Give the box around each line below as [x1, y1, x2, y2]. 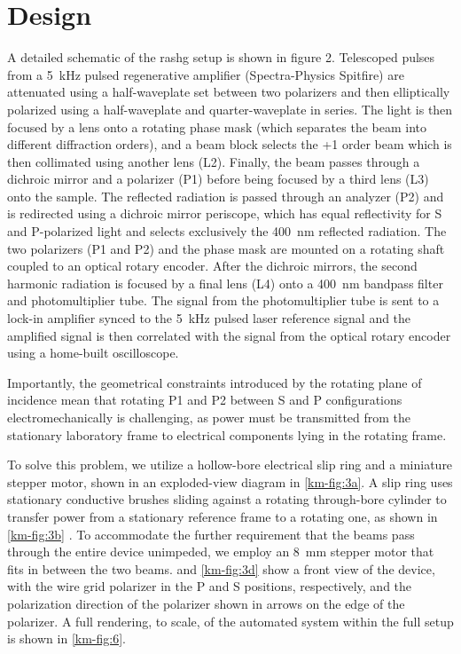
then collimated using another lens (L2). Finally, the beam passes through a [7, 152, 420, 170]
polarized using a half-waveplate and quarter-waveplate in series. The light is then [7, 99, 453, 118]
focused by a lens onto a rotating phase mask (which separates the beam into [7, 117, 427, 136]
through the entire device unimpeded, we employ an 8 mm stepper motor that [7, 542, 434, 561]
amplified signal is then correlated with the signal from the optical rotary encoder [7, 326, 451, 344]
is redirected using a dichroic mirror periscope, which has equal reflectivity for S [7, 204, 442, 223]
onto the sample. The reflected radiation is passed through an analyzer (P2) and [7, 186, 444, 205]
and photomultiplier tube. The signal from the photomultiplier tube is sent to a [7, 291, 440, 310]
